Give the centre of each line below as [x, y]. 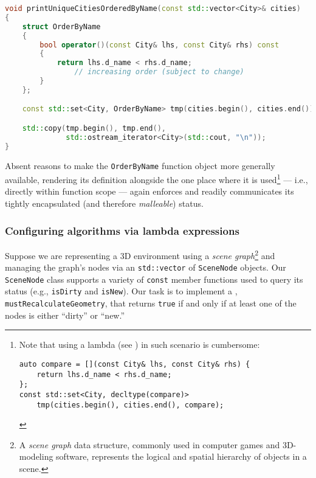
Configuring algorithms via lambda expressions [122, 230]
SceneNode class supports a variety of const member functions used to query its [154, 279]
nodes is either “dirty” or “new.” [65, 315]
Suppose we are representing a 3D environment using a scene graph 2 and [140, 254]
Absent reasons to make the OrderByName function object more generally [140, 165]
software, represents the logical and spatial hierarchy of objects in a [181, 456]
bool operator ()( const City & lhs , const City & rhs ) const [160, 45]
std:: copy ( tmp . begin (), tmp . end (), [94, 128]
